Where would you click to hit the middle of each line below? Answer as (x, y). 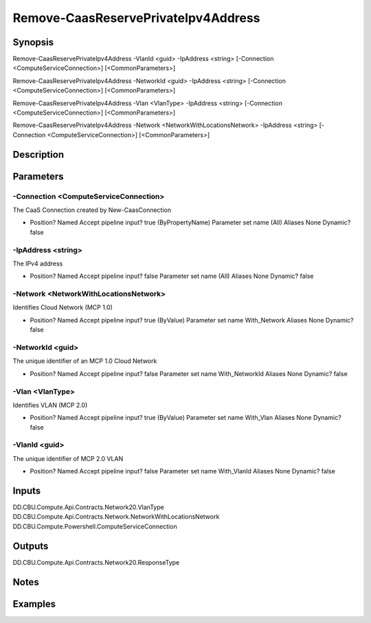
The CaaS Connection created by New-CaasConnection (92, 210)
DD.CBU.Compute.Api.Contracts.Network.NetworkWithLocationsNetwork (116, 517)
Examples (34, 604)
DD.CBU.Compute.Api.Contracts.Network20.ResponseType (96, 562)
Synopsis (33, 42)
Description (38, 154)
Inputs (27, 491)
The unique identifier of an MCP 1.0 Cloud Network (85, 361)
